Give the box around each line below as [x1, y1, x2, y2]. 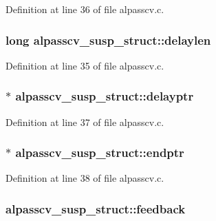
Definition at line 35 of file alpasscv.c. [6, 58, 164, 72]
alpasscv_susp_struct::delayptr [15, 87, 194, 105]
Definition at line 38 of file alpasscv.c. [6, 171, 164, 185]
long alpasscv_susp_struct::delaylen [6, 31, 211, 48]
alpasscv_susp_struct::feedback [6, 200, 186, 217]
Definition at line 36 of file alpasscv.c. [6, 2, 164, 16]
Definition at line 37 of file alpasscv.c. [6, 114, 164, 129]
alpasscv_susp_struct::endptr [15, 144, 184, 161]
